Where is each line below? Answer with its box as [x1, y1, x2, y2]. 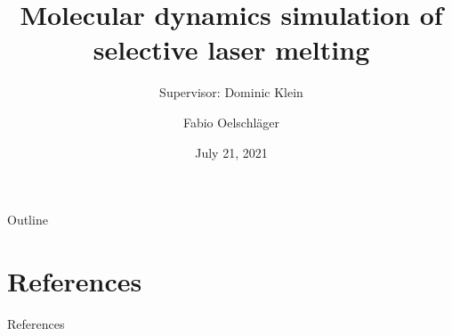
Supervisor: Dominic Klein [159, 83, 303, 102]
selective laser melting [93, 31, 370, 68]
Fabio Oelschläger [182, 112, 280, 131]
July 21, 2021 [195, 143, 268, 161]
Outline [7, 210, 48, 229]
